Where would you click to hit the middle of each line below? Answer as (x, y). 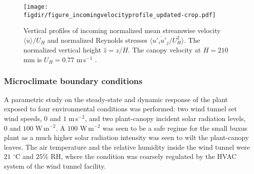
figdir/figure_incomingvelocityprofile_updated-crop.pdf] (120, 15)
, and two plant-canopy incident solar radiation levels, (165, 118)
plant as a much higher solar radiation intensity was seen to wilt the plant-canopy (127, 137)
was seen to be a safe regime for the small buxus (175, 128)
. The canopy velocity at (165, 50)
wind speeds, (23, 118)
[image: (36, 7)
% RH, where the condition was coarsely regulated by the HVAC (140, 156)
